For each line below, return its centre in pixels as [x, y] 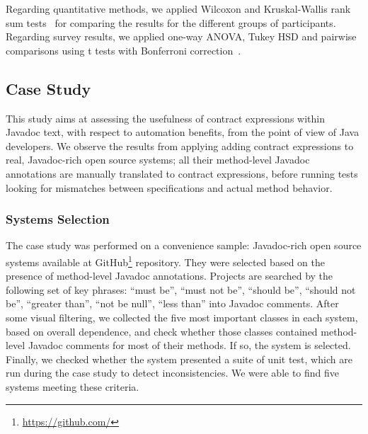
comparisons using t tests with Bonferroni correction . [123, 50]
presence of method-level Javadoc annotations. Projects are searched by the [169, 276]
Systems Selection [58, 219]
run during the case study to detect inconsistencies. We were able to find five [173, 373]
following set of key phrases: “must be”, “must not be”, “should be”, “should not [181, 289]
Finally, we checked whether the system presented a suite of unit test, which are [179, 359]
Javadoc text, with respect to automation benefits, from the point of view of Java [183, 132]
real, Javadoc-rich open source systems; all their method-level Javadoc [158, 160]
